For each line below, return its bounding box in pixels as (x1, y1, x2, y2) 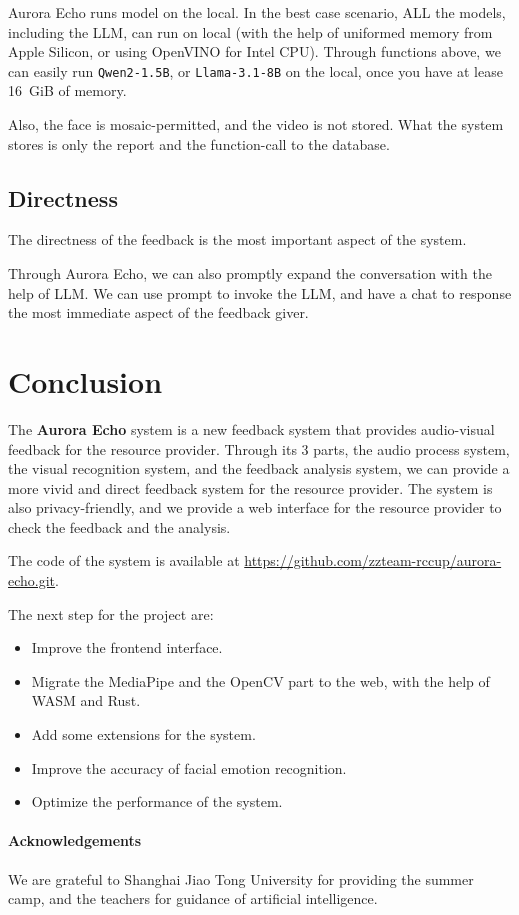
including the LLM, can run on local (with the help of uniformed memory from (8, 21, 493, 42)
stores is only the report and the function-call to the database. (8, 133, 390, 154)
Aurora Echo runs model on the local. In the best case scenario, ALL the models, (8, 2, 506, 22)
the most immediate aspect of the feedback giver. (8, 302, 309, 323)
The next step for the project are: (8, 603, 214, 624)
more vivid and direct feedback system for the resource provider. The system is (8, 477, 493, 498)
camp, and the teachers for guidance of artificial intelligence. (8, 888, 378, 909)
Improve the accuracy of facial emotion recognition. (31, 757, 347, 778)
